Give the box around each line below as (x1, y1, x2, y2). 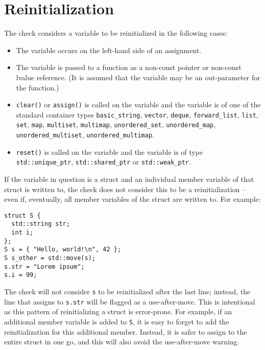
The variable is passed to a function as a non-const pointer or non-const (16, 62, 242, 73)
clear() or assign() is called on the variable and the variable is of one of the (16, 99, 261, 110)
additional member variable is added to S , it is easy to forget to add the (4, 316, 229, 326)
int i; (11, 229, 34, 237)
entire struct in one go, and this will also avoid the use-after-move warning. (4, 336, 239, 347)
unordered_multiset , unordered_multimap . (16, 129, 154, 140)
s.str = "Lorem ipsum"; (4, 263, 85, 270)
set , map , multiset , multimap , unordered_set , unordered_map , (16, 119, 216, 130)
